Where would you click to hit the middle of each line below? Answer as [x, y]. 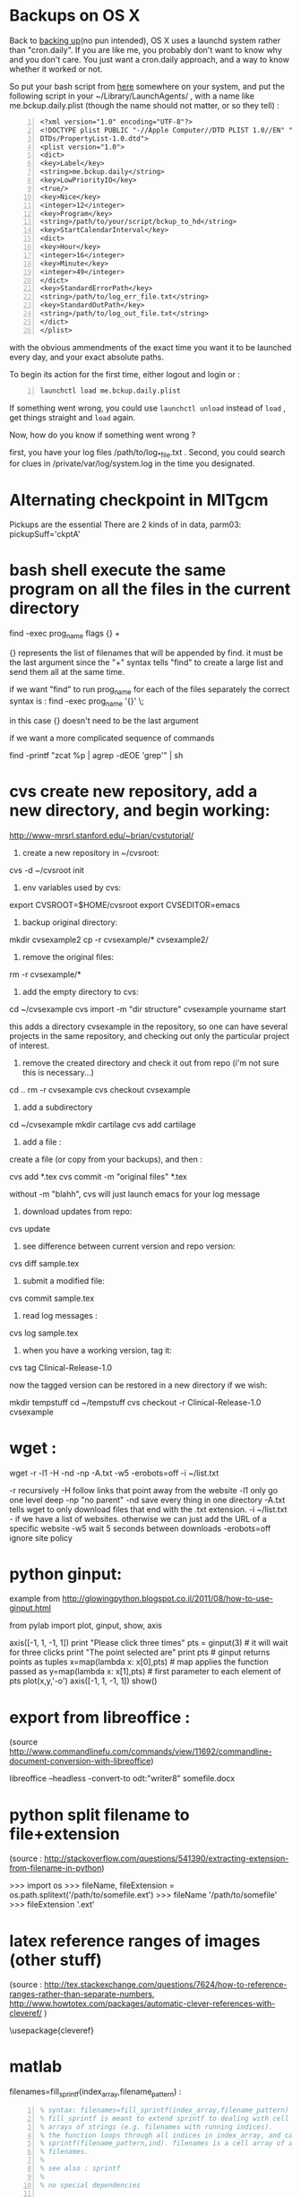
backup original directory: [70, 922]
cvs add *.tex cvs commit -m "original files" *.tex [99, 1176]
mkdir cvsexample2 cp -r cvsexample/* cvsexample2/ [109, 939]
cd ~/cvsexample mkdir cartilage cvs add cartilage [103, 1124]
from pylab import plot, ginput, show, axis [86, 1626]
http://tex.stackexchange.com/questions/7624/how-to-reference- [166, 1985]
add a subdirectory [57, 1107]
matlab [36, 2067]
